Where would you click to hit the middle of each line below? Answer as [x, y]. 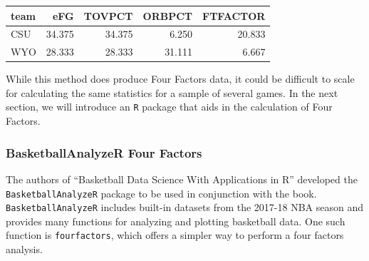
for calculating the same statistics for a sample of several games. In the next [172, 92]
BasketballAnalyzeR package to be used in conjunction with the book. [161, 193]
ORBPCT [168, 15]
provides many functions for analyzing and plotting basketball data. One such [176, 221]
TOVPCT [108, 15]
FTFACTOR [234, 15]
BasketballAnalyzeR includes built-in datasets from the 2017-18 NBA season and [185, 207]
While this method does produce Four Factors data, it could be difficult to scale [180, 79]
